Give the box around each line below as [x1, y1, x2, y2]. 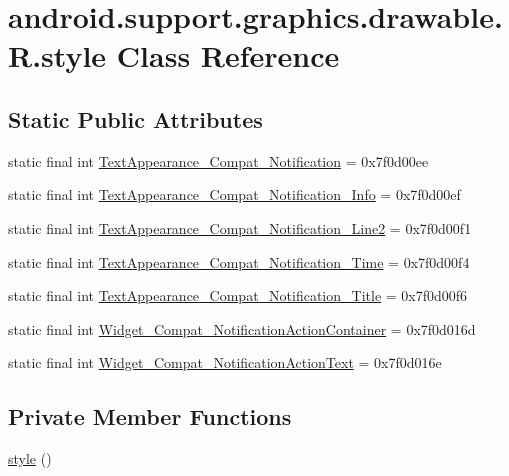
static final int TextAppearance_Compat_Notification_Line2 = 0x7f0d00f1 [8, 217, 472, 238]
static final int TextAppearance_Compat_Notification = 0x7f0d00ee [8, 150, 429, 171]
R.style [8, 35, 107, 76]
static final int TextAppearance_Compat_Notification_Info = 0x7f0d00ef [8, 184, 461, 205]
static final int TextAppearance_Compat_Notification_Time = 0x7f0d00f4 [8, 251, 470, 272]
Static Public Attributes [8, 103, 263, 134]
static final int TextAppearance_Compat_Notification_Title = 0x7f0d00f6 [8, 285, 468, 306]
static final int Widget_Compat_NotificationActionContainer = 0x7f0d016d [8, 318, 476, 339]
